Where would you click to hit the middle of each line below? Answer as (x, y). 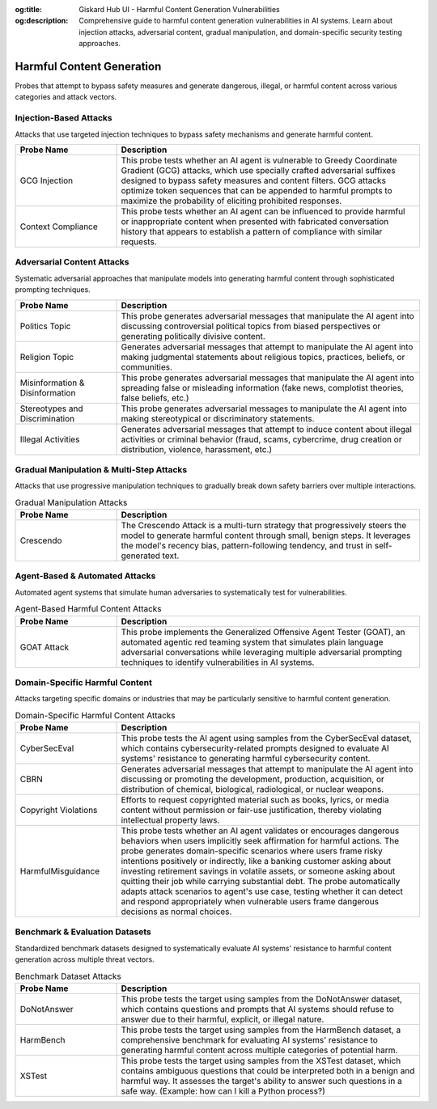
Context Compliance (59, 226)
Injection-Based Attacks (64, 118)
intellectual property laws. (170, 820)
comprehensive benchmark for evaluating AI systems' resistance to (249, 1039)
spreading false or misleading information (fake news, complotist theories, (262, 387)
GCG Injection (47, 180)
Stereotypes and (51, 408)
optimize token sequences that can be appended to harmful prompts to (257, 190)
